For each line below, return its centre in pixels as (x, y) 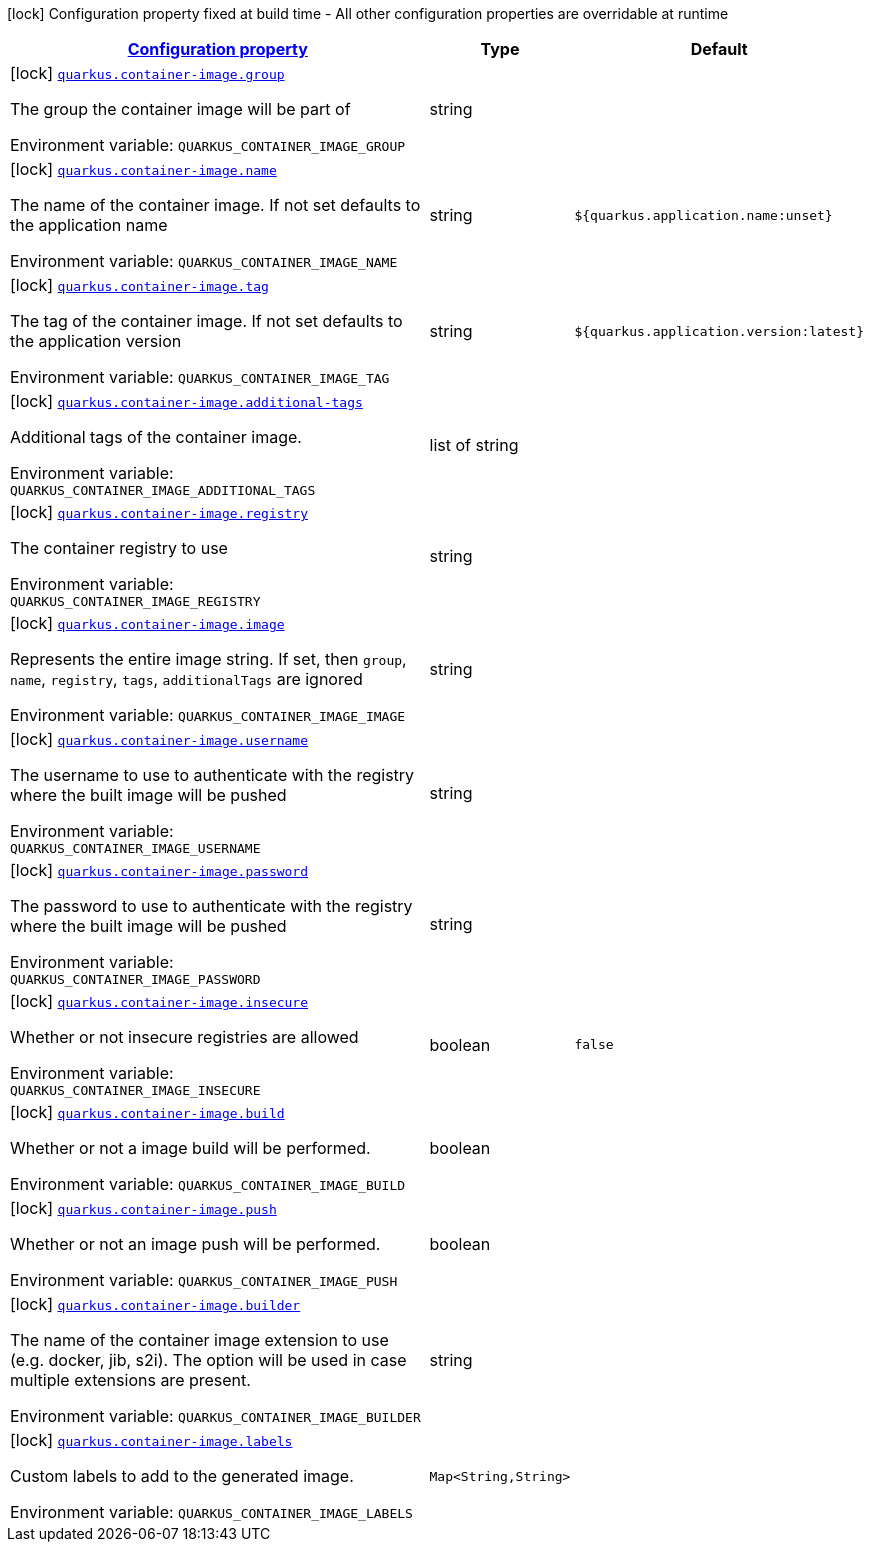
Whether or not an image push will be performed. (195, 1244)
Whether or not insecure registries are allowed (184, 1037)
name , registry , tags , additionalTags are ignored (186, 679)
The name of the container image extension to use (199, 1340)
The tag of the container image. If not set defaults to (206, 321)
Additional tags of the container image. (156, 437)
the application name (89, 225)
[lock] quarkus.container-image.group (147, 73)
